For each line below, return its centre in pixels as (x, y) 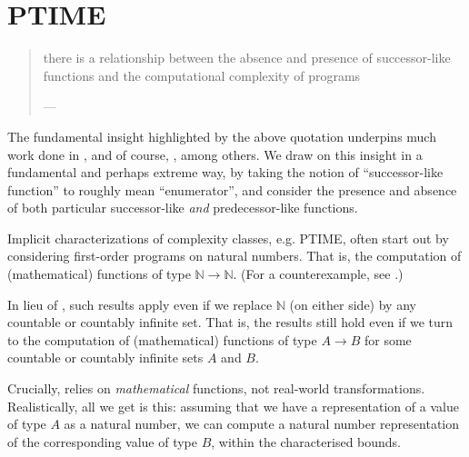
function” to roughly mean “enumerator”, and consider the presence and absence (232, 189)
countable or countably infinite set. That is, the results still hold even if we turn (230, 322)
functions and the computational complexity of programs (202, 75)
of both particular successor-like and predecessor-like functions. (183, 208)
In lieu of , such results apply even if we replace (140, 304)
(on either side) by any (353, 304)
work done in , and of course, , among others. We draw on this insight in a (215, 154)
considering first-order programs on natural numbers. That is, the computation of (234, 256)
